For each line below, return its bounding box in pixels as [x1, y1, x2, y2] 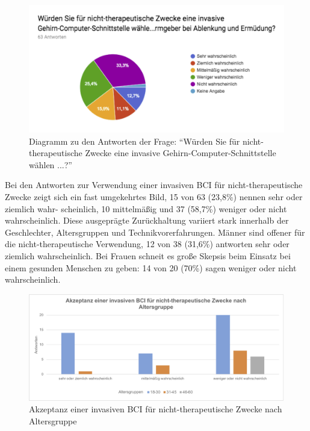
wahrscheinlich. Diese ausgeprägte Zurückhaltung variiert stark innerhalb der [5, 214, 289, 227]
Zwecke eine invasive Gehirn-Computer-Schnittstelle [85, 146, 276, 159]
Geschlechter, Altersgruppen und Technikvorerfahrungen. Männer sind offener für [5, 225, 305, 238]
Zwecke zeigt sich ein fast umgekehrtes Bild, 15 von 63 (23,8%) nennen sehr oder [5, 190, 303, 203]
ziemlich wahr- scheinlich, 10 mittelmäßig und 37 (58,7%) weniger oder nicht [5, 202, 287, 215]
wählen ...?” [29, 158, 72, 171]
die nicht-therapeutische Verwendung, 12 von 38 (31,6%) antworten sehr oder [5, 238, 290, 250]
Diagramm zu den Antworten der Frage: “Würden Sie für [29, 134, 240, 147]
